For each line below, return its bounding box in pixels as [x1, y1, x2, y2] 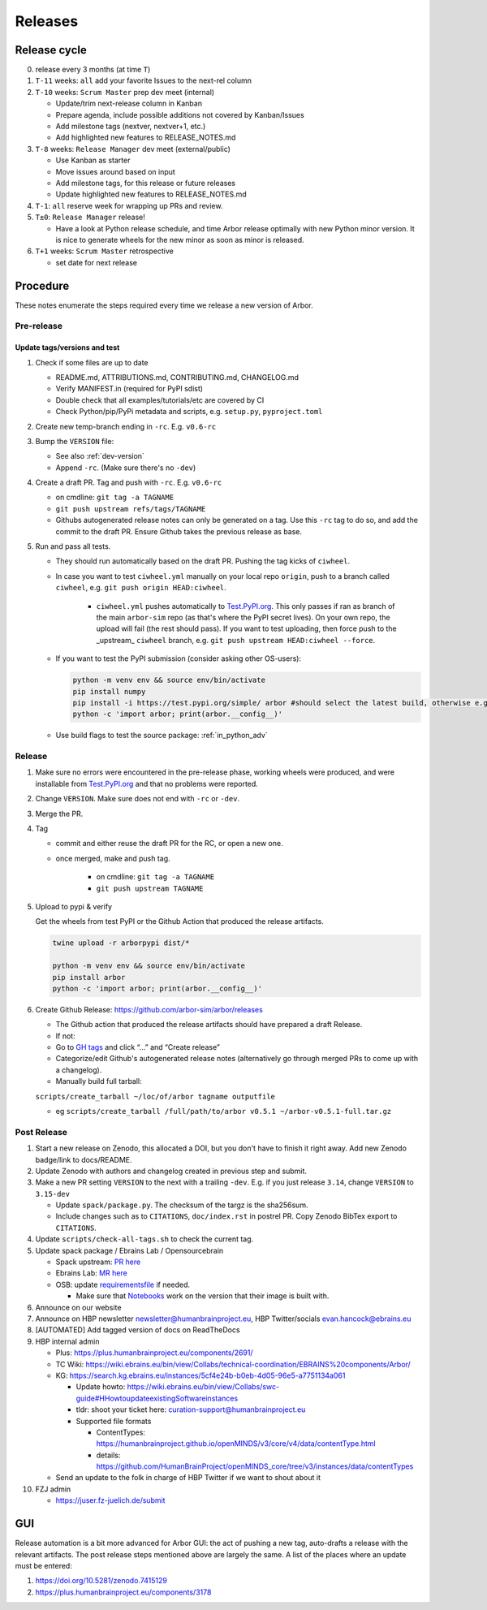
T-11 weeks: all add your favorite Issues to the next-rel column [35, 76, 252, 85]
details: [96, 1450, 121, 1460]
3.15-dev [35, 1189, 71, 1198]
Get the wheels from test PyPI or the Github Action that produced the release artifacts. [35, 917, 324, 926]
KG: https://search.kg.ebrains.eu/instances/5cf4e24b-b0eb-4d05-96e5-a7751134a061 [55, 1370, 346, 1380]
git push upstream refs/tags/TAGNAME [55, 504, 206, 513]
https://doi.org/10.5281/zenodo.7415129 [35, 1576, 168, 1586]
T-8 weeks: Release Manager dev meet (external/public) [35, 144, 231, 153]
